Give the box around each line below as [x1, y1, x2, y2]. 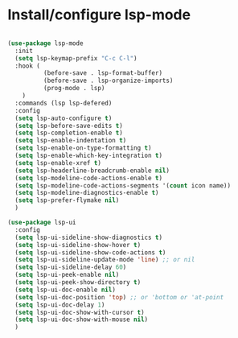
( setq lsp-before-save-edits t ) [14, 122, 124, 130]
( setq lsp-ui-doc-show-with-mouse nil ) [14, 315, 149, 324]
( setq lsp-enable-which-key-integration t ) [14, 151, 162, 160]
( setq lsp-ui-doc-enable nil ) [14, 286, 116, 294]
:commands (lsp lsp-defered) [14, 99, 113, 107]
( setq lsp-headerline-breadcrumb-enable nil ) [14, 167, 170, 175]
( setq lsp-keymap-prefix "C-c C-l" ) [14, 54, 137, 62]
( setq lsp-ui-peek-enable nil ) [14, 271, 120, 279]
